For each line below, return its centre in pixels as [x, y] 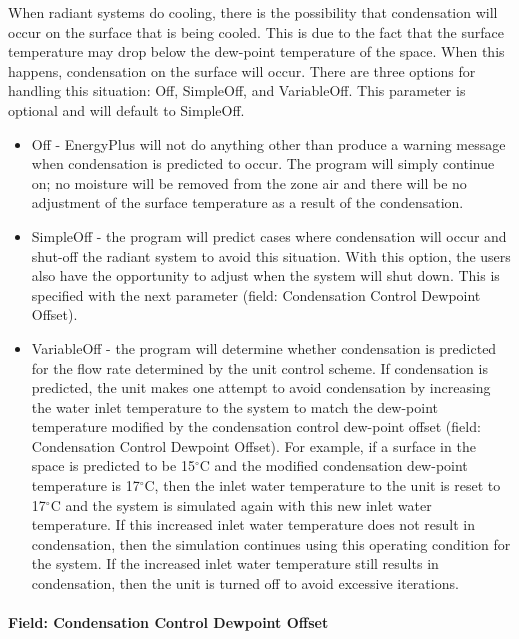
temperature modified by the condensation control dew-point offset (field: [256, 426]
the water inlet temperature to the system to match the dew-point [235, 406]
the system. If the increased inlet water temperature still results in [235, 563]
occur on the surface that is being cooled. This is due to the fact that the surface [256, 31]
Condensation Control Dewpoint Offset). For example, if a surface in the [253, 445]
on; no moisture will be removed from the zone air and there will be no [249, 182]
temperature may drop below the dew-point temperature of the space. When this [256, 51]
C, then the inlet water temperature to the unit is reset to [322, 485]
